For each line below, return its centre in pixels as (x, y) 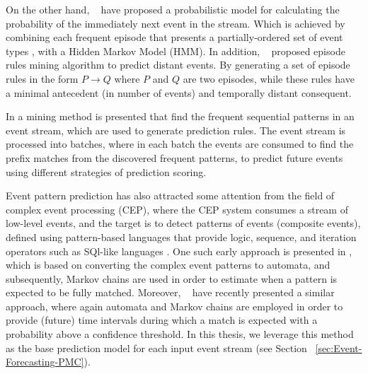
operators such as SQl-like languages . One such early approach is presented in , (179, 251)
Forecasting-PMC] (45, 362)
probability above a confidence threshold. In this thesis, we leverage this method (180, 334)
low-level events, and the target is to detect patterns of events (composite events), (183, 223)
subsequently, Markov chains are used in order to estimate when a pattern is (172, 278)
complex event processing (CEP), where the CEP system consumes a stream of (177, 209)
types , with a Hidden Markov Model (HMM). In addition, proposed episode (176, 51)
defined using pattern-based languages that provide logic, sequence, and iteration (181, 236)
